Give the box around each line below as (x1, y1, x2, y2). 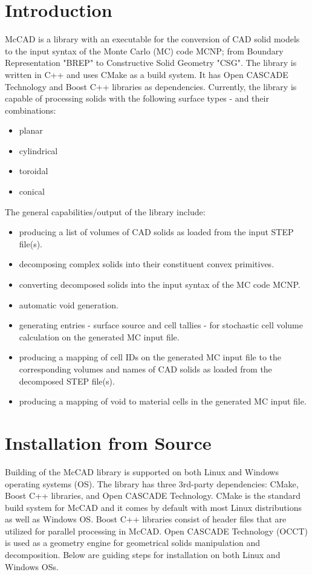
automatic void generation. (19, 298, 119, 311)
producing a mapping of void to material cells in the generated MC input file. (19, 395, 307, 408)
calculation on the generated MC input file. (19, 330, 180, 343)
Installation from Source (5, 430, 212, 455)
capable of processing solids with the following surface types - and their (5, 92, 269, 105)
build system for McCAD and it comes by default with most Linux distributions (5, 501, 302, 513)
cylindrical (19, 144, 58, 157)
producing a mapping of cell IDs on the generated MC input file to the (19, 351, 281, 363)
